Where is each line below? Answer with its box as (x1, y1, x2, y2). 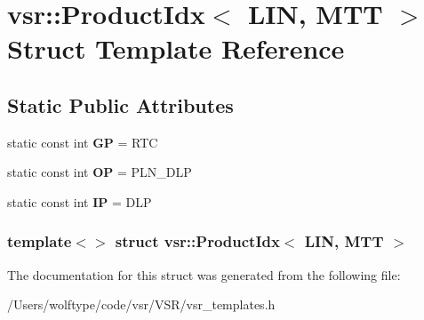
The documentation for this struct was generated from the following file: (7, 265, 401, 284)
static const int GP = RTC (7, 132, 158, 151)
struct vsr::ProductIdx (115, 230, 280, 252)
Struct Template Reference (7, 30, 345, 67)
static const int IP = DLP (7, 192, 152, 211)
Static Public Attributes (7, 91, 234, 118)
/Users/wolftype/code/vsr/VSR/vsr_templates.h (7, 295, 276, 314)
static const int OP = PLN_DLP (7, 163, 192, 181)
